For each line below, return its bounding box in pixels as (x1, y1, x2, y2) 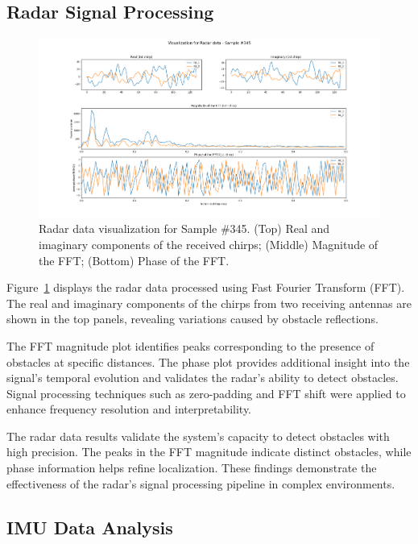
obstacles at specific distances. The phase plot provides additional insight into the (6, 353, 410, 370)
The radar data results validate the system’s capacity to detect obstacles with (6, 427, 390, 444)
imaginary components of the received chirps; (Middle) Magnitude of (39, 235, 379, 252)
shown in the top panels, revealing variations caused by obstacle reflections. (6, 310, 379, 327)
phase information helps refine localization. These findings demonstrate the (6, 459, 377, 476)
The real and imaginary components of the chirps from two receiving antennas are (6, 294, 412, 311)
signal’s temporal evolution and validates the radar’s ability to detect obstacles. (6, 369, 399, 386)
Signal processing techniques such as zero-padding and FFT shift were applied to (6, 384, 406, 401)
